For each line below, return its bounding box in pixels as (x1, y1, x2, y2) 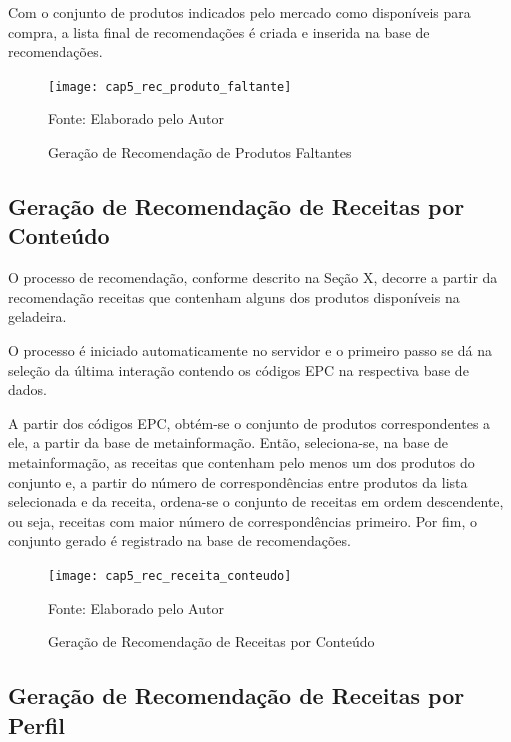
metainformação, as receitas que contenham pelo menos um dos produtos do (8, 451, 475, 472)
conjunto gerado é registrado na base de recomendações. (8, 530, 351, 551)
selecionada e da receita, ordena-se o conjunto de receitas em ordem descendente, (8, 491, 504, 512)
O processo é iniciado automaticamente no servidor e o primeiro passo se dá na (8, 340, 492, 360)
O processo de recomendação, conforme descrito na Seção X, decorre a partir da (8, 267, 498, 288)
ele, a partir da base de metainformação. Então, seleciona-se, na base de (8, 432, 449, 453)
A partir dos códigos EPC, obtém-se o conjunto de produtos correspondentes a (8, 412, 491, 433)
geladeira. (8, 306, 67, 327)
